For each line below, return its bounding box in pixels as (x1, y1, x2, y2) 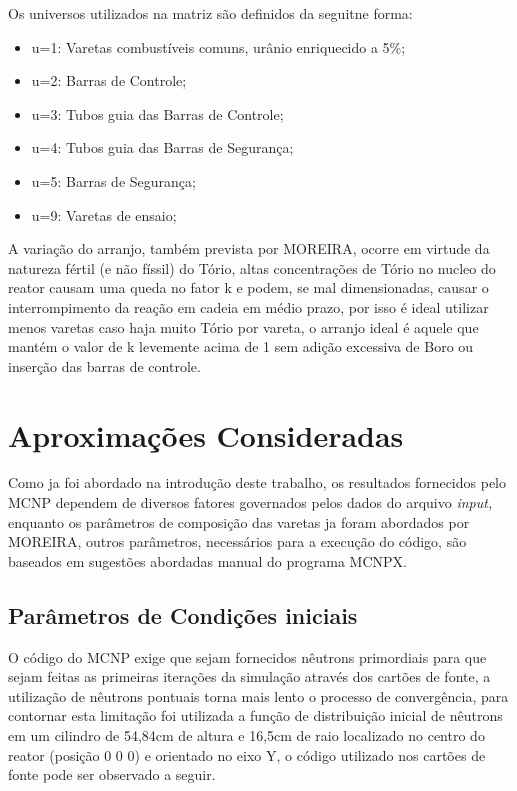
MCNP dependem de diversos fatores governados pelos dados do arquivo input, (8, 492, 493, 513)
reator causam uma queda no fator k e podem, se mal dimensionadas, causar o (8, 277, 489, 298)
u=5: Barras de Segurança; (31, 170, 196, 191)
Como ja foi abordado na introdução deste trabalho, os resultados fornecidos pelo (8, 472, 507, 493)
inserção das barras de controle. (8, 355, 201, 376)
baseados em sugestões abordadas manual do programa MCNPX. (8, 550, 407, 571)
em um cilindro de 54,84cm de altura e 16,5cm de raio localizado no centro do (8, 724, 485, 745)
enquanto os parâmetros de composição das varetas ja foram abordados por (8, 511, 470, 532)
